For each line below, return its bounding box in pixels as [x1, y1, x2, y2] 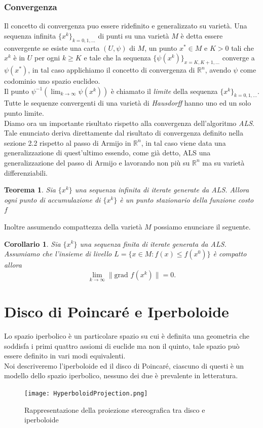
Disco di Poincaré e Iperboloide [4, 301, 229, 322]
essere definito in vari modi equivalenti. [4, 350, 126, 361]
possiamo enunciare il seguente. [154, 221, 251, 232]
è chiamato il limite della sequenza [110, 85, 218, 96]
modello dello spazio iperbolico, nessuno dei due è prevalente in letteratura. [4, 370, 238, 381]
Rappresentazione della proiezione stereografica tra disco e [24, 404, 205, 415]
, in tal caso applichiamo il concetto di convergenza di [28, 64, 195, 75]
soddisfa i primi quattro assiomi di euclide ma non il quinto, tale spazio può [4, 340, 240, 351]
